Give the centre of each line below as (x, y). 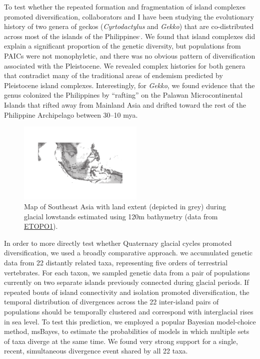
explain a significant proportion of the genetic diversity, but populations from (122, 46)
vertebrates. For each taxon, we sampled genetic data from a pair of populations (127, 272)
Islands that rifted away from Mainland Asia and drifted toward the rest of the (125, 104)
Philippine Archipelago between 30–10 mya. (71, 114)
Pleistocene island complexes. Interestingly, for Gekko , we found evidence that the (129, 85)
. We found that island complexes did (198, 36)
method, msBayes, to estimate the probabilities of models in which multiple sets (127, 331)
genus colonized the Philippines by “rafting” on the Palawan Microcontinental (123, 95)
